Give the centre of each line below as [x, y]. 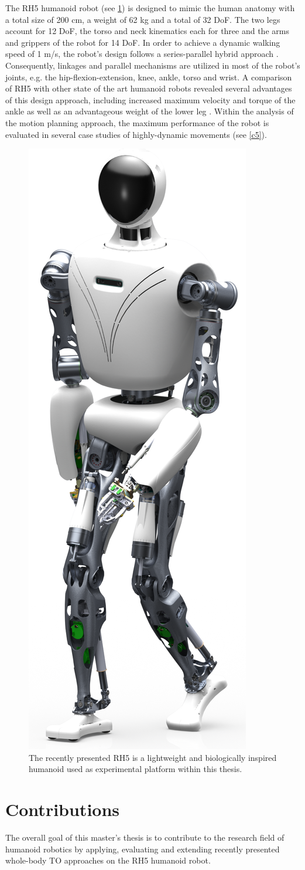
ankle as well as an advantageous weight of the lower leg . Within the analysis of [150, 111]
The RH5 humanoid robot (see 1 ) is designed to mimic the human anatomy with [150, 8]
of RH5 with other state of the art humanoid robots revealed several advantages [149, 88]
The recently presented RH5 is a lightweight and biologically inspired [153, 757]
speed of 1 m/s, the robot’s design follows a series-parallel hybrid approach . [142, 54]
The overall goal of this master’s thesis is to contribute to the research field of [145, 837]
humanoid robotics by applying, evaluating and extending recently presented [143, 849]
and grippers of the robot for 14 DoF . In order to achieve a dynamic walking [143, 42]
